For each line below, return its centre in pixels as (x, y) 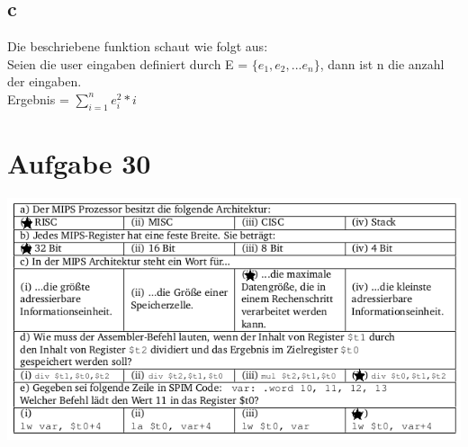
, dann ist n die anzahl (382, 63)
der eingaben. (45, 81)
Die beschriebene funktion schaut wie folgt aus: (138, 46)
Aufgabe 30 (79, 162)
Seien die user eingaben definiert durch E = (128, 63)
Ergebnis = (38, 98)
